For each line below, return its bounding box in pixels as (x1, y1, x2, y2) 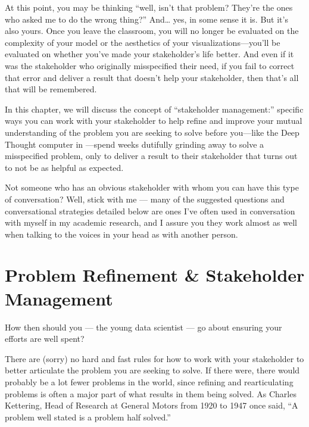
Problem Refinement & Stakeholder (5, 263, 305, 287)
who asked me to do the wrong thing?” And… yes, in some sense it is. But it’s (5, 13, 288, 25)
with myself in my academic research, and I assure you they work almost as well (5, 216, 297, 229)
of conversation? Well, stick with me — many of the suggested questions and (5, 192, 285, 205)
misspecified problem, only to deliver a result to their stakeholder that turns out (5, 149, 298, 162)
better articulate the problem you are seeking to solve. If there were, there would (5, 364, 300, 376)
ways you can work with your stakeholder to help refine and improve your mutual (5, 114, 302, 127)
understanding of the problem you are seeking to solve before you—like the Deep (5, 126, 299, 138)
